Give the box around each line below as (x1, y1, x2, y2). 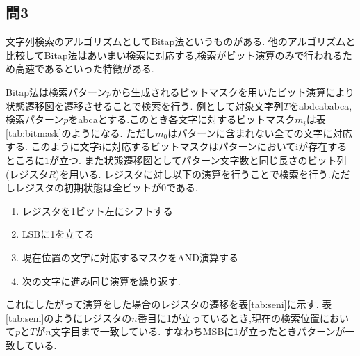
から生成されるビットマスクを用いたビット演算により (111, 84, 355, 99)
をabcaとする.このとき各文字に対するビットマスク (68, 112, 295, 127)
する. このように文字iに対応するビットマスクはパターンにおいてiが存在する (6, 139, 347, 154)
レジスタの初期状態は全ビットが (15, 180, 161, 195)
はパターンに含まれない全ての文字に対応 (167, 125, 352, 140)
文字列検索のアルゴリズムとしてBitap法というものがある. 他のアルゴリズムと (6, 34, 356, 49)
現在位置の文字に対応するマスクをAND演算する (22, 250, 238, 264)
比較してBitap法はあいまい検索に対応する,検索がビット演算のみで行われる (6, 47, 343, 62)
